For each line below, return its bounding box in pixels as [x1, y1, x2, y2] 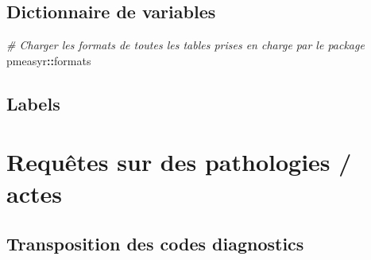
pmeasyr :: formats [6, 52, 91, 68]
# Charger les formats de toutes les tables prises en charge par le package [6, 37, 365, 53]
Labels [6, 91, 60, 115]
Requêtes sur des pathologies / [6, 146, 352, 178]
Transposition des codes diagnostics [6, 231, 304, 256]
